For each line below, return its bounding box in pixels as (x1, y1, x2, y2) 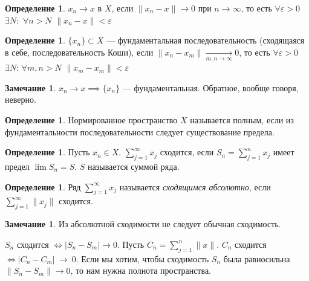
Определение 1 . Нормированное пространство (5, 113, 178, 126)
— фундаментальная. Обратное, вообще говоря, (122, 81, 299, 94)
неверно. (5, 93, 36, 106)
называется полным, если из (190, 113, 294, 126)
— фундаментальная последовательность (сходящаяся (106, 34, 305, 47)
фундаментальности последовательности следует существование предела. (5, 125, 275, 138)
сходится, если (160, 146, 214, 158)
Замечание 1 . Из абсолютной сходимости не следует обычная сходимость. (5, 218, 281, 230)
